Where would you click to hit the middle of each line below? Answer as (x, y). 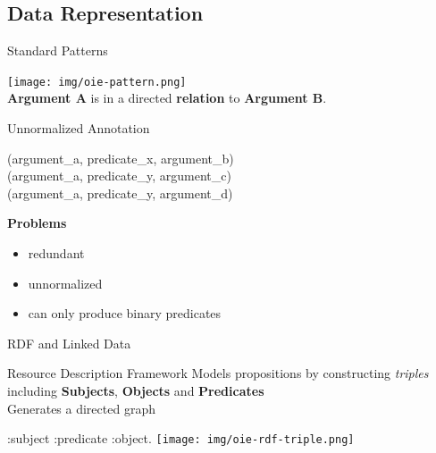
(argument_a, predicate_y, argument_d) (120, 193)
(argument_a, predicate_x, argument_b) (121, 158)
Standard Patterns (58, 50)
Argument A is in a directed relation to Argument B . (167, 98)
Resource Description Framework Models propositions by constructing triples (218, 373)
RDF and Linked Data (69, 343)
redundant (56, 253)
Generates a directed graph (81, 408)
